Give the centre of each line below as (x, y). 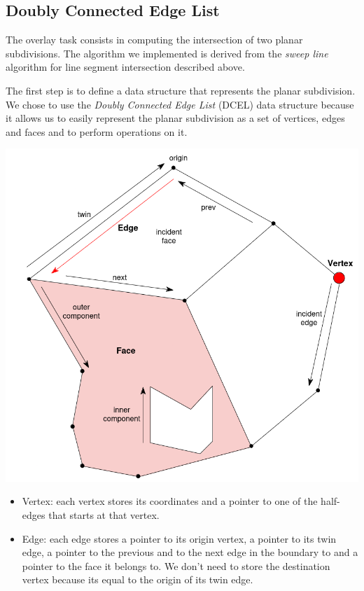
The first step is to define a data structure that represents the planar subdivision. (181, 90)
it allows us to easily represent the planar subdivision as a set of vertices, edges (175, 118)
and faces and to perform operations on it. (97, 131)
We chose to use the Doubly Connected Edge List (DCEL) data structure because (180, 104)
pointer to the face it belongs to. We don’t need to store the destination (176, 565)
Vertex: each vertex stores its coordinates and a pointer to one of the (170, 501)
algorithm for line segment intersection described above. (125, 67)
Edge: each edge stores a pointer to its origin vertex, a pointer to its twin (179, 538)
